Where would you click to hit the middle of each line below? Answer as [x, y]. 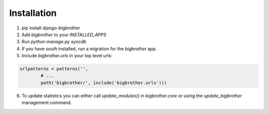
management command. [47, 103]
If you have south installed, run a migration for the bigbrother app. [89, 49]
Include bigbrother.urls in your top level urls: [67, 56]
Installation [33, 13]
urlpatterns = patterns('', [54, 69]
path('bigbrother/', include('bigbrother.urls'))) [104, 83]
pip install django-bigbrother [51, 28]
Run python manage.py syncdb [54, 42]
